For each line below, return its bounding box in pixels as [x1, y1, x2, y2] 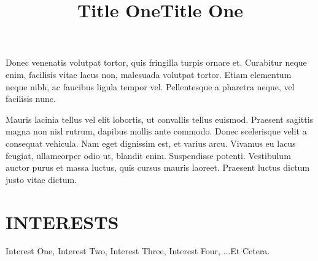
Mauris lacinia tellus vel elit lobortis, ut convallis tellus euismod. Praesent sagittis [6, 112, 314, 125]
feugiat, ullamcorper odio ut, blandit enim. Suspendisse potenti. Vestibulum [6, 149, 291, 162]
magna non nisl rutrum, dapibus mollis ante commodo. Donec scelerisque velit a [6, 125, 307, 138]
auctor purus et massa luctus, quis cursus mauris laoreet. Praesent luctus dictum [6, 161, 310, 174]
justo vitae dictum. [6, 173, 77, 185]
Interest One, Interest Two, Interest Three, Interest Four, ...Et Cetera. [6, 244, 270, 257]
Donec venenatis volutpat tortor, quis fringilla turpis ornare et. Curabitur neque [6, 56, 307, 69]
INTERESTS [6, 209, 119, 234]
